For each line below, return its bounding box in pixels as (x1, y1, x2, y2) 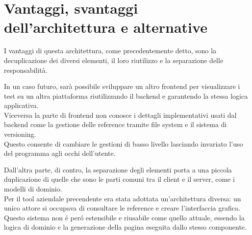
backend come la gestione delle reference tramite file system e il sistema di (4, 119, 227, 129)
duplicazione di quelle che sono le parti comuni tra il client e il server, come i (4, 174, 235, 184)
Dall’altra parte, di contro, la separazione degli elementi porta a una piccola (4, 164, 232, 174)
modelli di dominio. (4, 184, 62, 194)
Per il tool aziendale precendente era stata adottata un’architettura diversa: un (4, 193, 241, 203)
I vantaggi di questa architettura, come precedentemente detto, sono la (4, 45, 217, 56)
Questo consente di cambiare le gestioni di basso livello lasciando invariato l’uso (4, 138, 243, 149)
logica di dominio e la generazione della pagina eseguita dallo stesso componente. (4, 222, 247, 232)
